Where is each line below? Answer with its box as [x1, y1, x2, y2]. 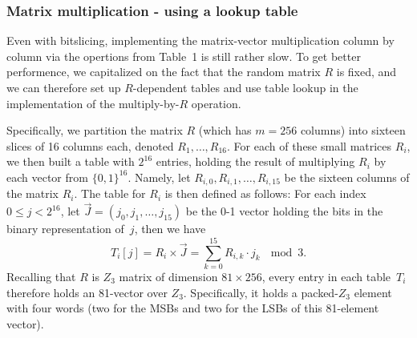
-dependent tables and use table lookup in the [132, 79, 358, 95]
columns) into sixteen [300, 122, 406, 139]
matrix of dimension [119, 268, 218, 284]
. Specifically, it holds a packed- [183, 284, 338, 300]
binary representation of [6, 220, 124, 237]
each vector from [6, 168, 88, 185]
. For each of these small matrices [227, 137, 392, 154]
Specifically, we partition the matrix [6, 122, 183, 139]
